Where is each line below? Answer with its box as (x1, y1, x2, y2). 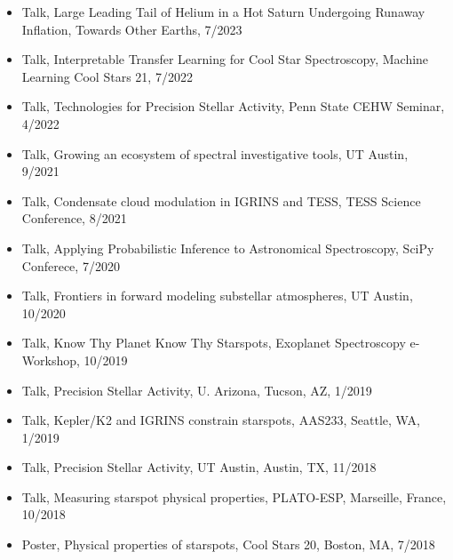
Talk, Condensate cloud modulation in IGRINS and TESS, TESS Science (21, 191, 421, 210)
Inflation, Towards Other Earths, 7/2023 (21, 20, 242, 38)
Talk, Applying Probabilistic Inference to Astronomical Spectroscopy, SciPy (21, 238, 434, 257)
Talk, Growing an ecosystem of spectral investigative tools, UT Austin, (21, 144, 409, 163)
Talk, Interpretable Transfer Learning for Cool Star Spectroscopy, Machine (21, 50, 429, 68)
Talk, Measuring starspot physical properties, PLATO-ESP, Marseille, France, (21, 487, 447, 506)
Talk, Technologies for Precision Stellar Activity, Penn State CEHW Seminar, (21, 97, 445, 116)
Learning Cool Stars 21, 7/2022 (21, 67, 193, 85)
